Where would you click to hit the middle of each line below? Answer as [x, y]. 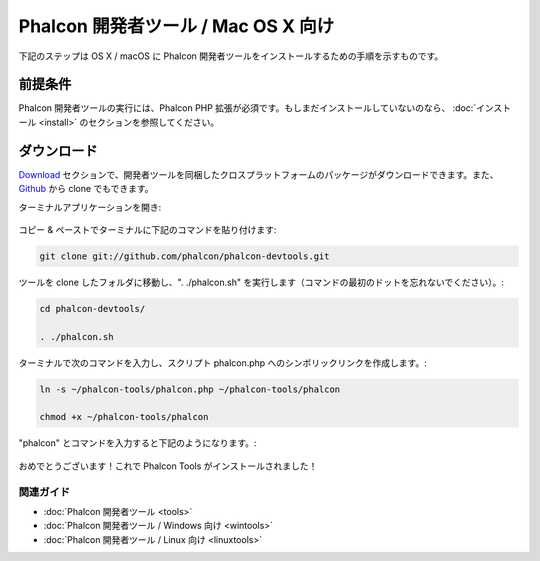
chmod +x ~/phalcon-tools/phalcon [124, 417]
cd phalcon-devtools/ [92, 308]
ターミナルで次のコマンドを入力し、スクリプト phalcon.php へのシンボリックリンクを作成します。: [222, 362]
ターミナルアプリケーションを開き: [90, 207]
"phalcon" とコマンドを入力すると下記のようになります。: [137, 443]
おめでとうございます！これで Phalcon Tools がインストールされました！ [168, 466]
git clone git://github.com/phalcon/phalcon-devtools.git [184, 256]
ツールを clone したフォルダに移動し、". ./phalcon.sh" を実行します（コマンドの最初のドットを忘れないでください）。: [261, 282]
